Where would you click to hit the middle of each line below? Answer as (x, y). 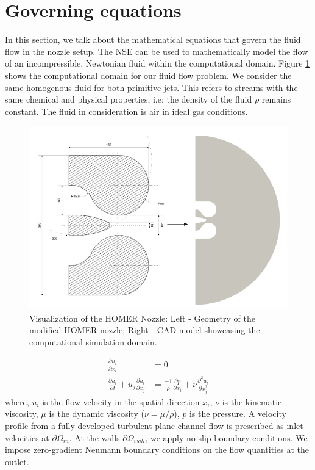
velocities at (27, 437)
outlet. (17, 461)
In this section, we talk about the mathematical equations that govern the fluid (153, 39)
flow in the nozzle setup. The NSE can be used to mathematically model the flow (157, 51)
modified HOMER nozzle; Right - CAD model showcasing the (145, 330)
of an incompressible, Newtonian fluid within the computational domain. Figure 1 (157, 63)
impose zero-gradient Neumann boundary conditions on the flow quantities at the (157, 450)
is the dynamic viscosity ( (97, 414)
